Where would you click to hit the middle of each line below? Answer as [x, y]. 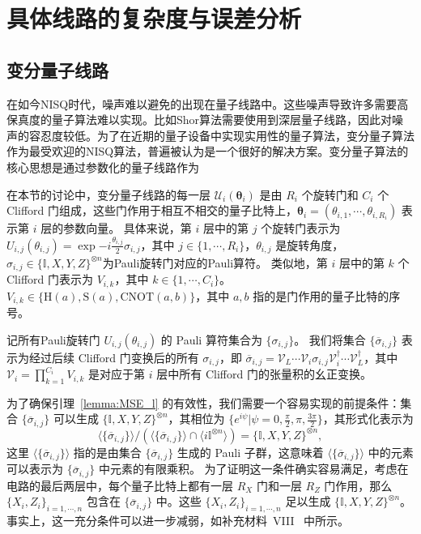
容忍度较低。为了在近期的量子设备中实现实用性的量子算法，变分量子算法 [221, 135]
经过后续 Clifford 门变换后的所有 [114, 357]
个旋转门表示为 [301, 228]
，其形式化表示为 [368, 419]
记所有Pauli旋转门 [53, 339]
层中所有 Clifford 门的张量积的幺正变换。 [264, 374]
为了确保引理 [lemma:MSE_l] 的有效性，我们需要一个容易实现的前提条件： [204, 402]
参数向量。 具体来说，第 [128, 228]
